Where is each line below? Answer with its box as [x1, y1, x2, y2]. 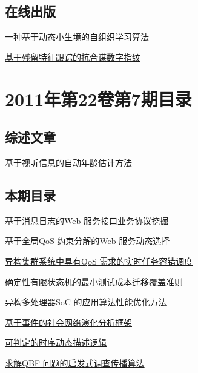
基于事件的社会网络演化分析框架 [5, 315, 132, 328]
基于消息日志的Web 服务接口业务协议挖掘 [5, 214, 168, 226]
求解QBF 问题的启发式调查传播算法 [5, 356, 145, 369]
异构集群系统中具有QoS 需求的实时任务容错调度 [5, 254, 193, 267]
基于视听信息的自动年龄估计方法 [5, 156, 132, 168]
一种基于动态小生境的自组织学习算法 [5, 30, 149, 43]
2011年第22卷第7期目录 [5, 86, 192, 111]
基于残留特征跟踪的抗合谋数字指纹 [5, 50, 140, 63]
